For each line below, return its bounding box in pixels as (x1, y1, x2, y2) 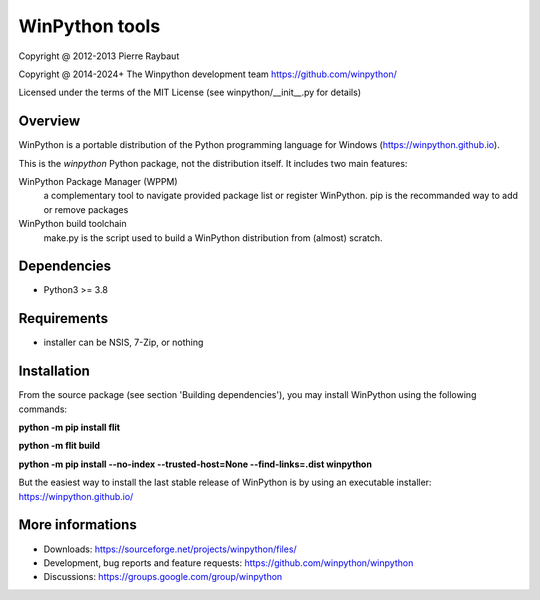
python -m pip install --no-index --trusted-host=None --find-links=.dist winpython (18, 458, 372, 470)
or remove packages (43, 203, 129, 215)
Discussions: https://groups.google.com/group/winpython (43, 571, 283, 583)
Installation (18, 363, 90, 380)
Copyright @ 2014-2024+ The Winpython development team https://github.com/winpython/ (18, 68, 397, 80)
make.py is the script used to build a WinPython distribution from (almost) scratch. (43, 231, 384, 244)
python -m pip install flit (18, 421, 120, 434)
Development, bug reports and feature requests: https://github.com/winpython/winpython (43, 556, 414, 569)
